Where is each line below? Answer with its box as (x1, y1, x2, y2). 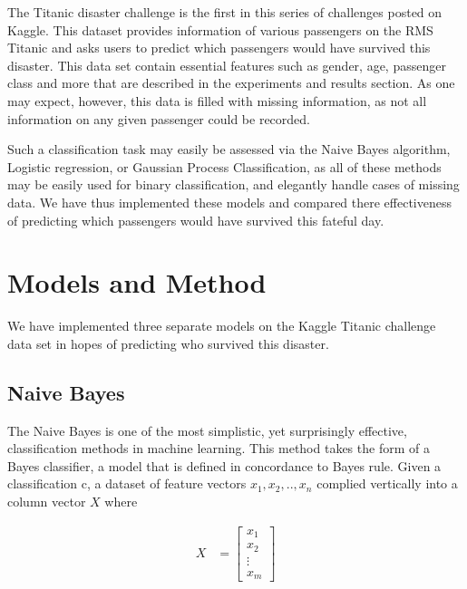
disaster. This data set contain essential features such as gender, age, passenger (7, 55, 446, 74)
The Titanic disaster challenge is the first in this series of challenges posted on (7, 3, 443, 21)
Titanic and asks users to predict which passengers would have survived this (7, 38, 431, 57)
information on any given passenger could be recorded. (7, 109, 310, 128)
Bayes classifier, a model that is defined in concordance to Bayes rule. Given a (7, 456, 442, 475)
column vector (7, 492, 86, 511)
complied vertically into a (316, 474, 458, 493)
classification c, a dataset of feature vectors (7, 474, 247, 493)
